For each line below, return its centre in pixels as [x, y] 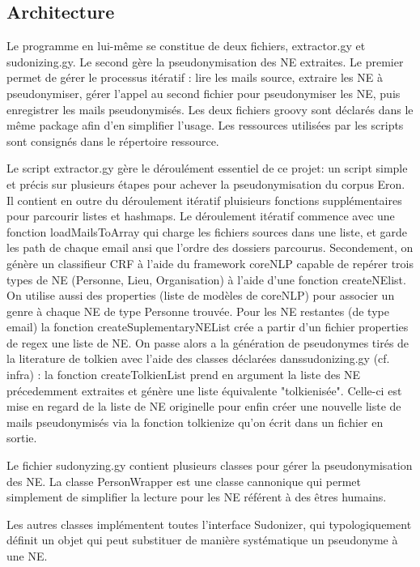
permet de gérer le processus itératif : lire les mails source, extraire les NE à [195, 77]
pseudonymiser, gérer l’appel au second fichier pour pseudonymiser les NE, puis [204, 93]
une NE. [27, 556]
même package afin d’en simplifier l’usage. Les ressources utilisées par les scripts [205, 125]
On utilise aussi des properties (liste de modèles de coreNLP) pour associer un [201, 295]
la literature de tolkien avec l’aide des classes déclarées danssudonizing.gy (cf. [198, 358]
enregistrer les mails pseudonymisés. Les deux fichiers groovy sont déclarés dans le [210, 109]
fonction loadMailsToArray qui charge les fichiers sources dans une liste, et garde [207, 231]
